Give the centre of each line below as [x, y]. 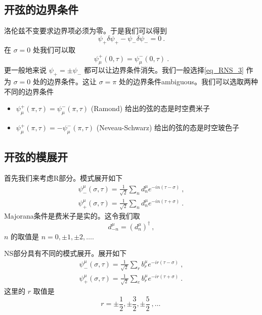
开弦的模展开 [36, 157]
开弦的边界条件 [41, 9]
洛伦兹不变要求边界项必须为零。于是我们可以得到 [85, 31]
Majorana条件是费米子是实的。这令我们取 [72, 216]
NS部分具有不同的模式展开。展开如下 [65, 253]
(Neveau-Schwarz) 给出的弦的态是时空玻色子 [168, 127]
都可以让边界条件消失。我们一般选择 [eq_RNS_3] [164, 70]
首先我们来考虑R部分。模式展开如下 [63, 178]
